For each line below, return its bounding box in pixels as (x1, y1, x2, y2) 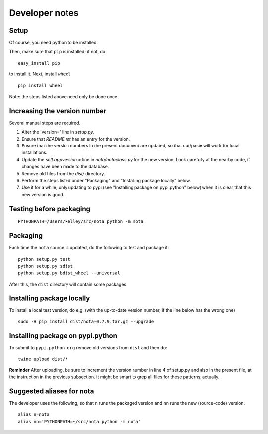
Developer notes (9, 7, 79, 18)
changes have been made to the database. (21, 164, 109, 170)
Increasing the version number (9, 107, 107, 115)
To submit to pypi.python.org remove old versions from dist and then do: (9, 344, 167, 350)
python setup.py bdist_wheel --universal (18, 270, 120, 276)
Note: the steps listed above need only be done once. (9, 94, 119, 100)
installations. (21, 149, 48, 156)
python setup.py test (18, 256, 70, 262)
